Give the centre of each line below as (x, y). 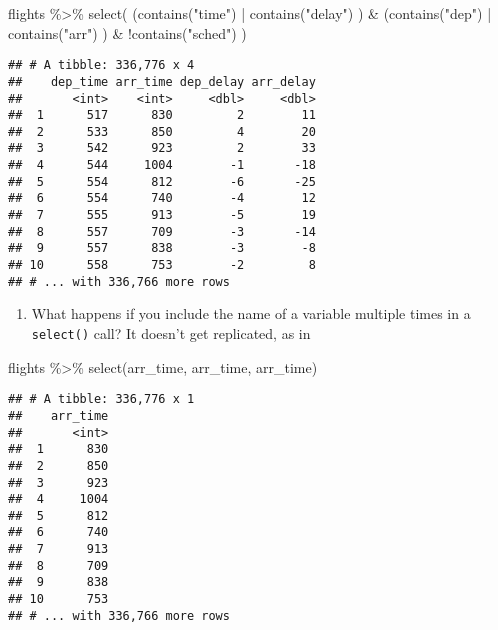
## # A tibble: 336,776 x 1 (101, 399)
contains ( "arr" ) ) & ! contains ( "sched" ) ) (127, 32)
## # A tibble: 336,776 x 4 (101, 65)
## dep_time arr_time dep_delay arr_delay (162, 81)
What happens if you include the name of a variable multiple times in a (251, 313)
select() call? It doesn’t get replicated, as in (171, 332)
